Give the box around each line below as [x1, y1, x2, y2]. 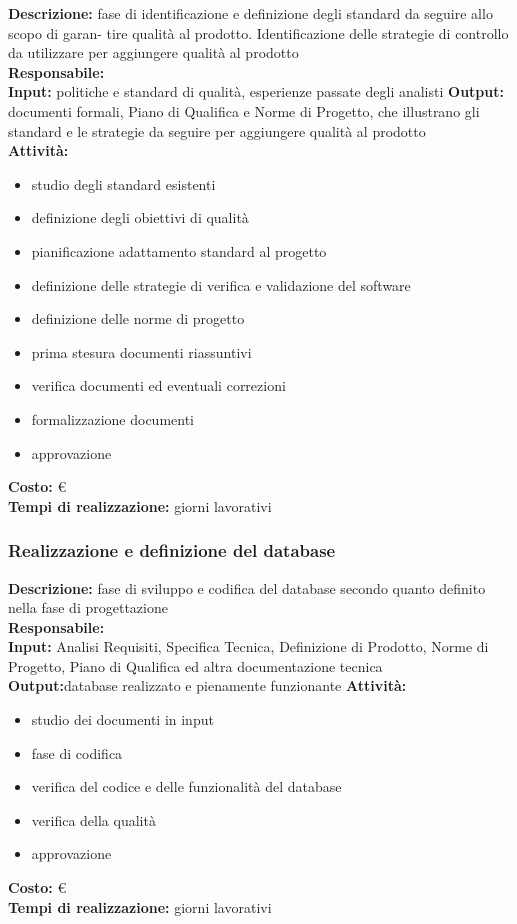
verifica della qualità [31, 809, 156, 830]
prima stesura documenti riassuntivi [31, 341, 252, 362]
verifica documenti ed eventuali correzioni [31, 375, 286, 396]
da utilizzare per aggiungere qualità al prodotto [8, 42, 299, 63]
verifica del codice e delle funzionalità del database [31, 776, 342, 797]
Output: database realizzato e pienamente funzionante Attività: [8, 675, 407, 696]
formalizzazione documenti [31, 408, 195, 429]
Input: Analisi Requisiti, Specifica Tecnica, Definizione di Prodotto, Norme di [8, 636, 489, 657]
